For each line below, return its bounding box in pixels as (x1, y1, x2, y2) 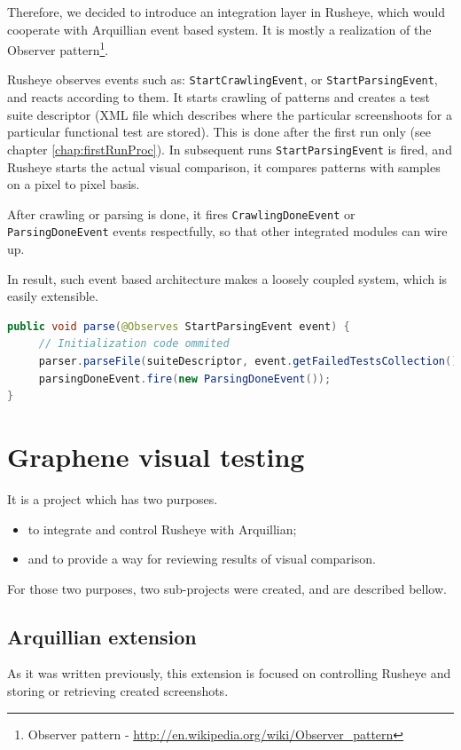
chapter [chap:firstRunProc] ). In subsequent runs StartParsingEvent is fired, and (7, 139, 452, 158)
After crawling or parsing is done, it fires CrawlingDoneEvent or (7, 204, 356, 223)
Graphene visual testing (7, 438, 305, 474)
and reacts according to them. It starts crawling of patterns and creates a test (7, 88, 431, 107)
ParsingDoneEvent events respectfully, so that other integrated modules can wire (7, 222, 448, 241)
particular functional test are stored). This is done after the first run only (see (7, 122, 431, 141)
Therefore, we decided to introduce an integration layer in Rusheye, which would (7, 3, 445, 20)
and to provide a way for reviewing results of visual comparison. (27, 549, 376, 568)
